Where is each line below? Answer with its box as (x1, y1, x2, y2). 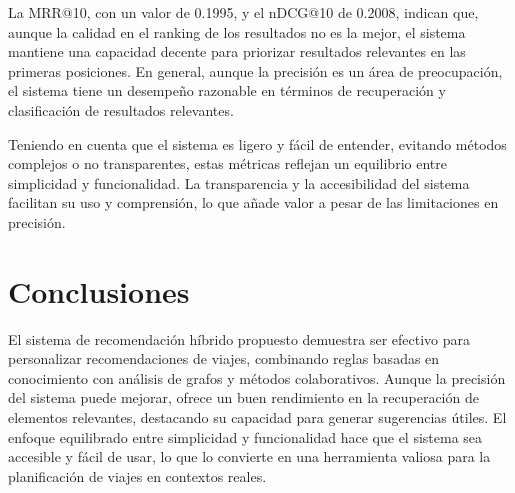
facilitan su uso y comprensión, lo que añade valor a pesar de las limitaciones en (8, 192, 499, 213)
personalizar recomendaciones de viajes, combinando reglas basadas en (8, 348, 440, 369)
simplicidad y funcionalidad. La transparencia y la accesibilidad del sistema (8, 172, 470, 193)
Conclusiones (8, 270, 190, 311)
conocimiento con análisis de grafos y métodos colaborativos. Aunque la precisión (8, 367, 506, 388)
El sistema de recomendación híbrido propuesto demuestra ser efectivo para (8, 328, 471, 349)
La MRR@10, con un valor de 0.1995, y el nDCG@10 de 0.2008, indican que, (8, 2, 479, 22)
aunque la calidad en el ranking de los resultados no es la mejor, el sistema (8, 21, 466, 42)
